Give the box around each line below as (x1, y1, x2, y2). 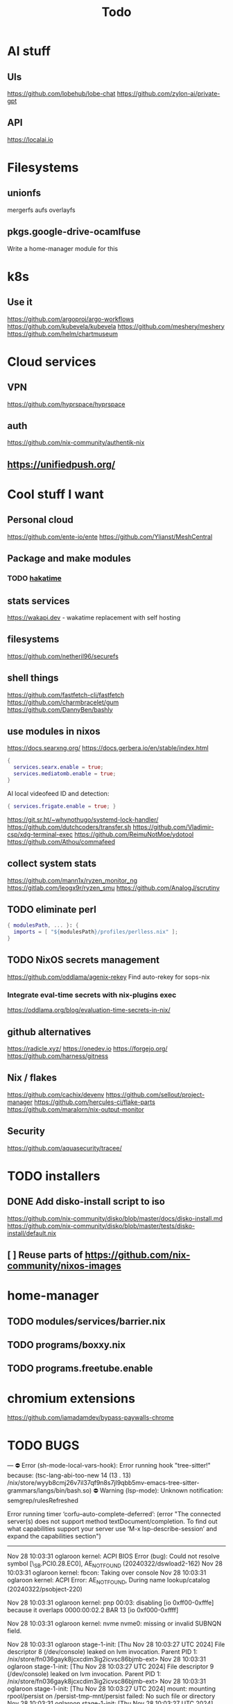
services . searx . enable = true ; (13, 764, 104, 771)
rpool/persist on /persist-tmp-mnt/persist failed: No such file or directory (7, 1691, 216, 1700)
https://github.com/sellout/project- (105, 1090, 205, 1098)
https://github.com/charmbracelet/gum (7, 698, 119, 706)
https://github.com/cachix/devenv (7, 1090, 105, 1098)
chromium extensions (7, 1390, 135, 1406)
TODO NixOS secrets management (7, 954, 159, 966)
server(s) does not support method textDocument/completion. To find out (7, 1517, 218, 1526)
